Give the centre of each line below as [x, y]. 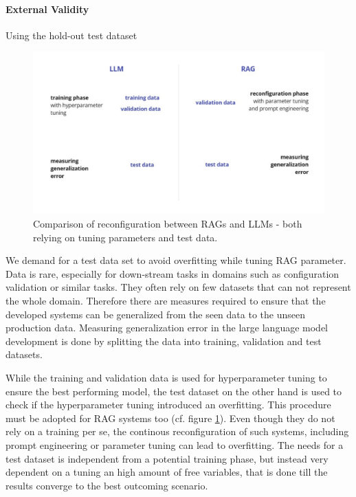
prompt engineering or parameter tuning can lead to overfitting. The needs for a [175, 444]
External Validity [47, 9]
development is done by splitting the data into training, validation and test [164, 341]
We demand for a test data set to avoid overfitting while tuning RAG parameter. [176, 260]
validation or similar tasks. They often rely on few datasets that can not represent [178, 287]
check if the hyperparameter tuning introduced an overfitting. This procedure [168, 405]
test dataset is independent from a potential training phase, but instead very [167, 458]
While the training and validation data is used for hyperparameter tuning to [166, 377]
